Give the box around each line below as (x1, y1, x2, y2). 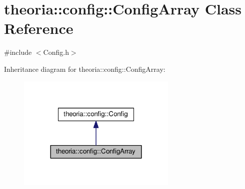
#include (4, 47, 32, 57)
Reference (4, 18, 73, 38)
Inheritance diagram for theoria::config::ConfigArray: (4, 63, 165, 74)
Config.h (43, 47, 69, 57)
